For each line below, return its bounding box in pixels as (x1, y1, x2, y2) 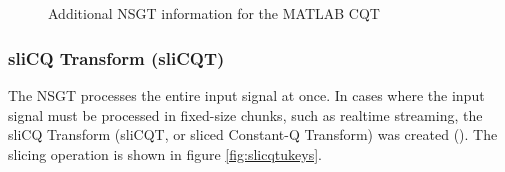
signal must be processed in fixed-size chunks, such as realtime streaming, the (8, 104, 483, 125)
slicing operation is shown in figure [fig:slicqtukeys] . (8, 143, 322, 164)
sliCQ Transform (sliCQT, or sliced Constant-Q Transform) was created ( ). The (8, 124, 498, 145)
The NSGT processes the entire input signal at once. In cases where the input (8, 85, 485, 105)
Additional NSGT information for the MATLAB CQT (48, 3, 380, 24)
